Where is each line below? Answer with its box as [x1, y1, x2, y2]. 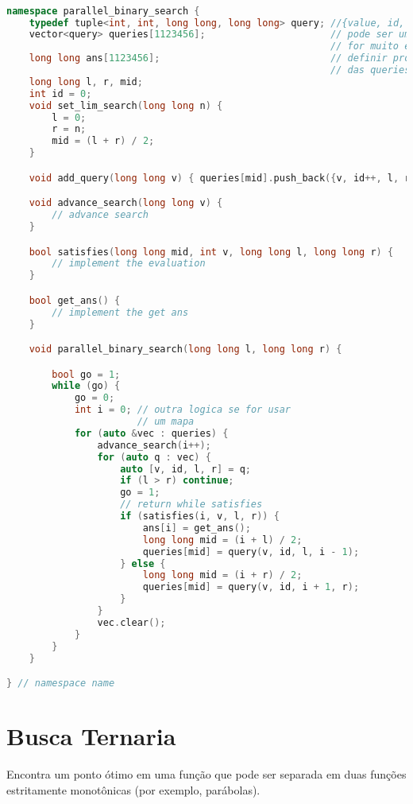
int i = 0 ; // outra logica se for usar [74, 404, 291, 416]
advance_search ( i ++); [97, 439, 211, 451]
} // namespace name [6, 678, 115, 689]
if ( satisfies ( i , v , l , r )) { [120, 511, 280, 522]
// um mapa [137, 416, 195, 428]
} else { [120, 557, 166, 569]
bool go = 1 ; [52, 368, 121, 380]
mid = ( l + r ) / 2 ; [52, 135, 155, 147]
